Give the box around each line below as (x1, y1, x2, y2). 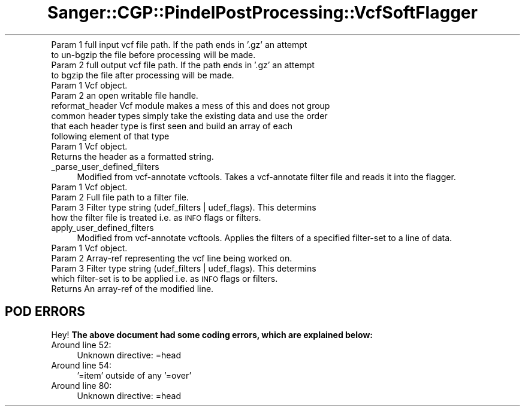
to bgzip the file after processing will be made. (51, 69, 234, 80)
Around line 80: (51, 380, 112, 391)
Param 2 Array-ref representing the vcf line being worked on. (51, 252, 292, 263)
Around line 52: (51, 339, 111, 350)
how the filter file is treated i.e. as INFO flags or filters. (51, 212, 261, 223)
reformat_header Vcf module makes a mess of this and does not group (51, 100, 330, 111)
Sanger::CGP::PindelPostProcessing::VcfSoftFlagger (47, 2, 478, 23)
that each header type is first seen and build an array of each (51, 120, 293, 131)
